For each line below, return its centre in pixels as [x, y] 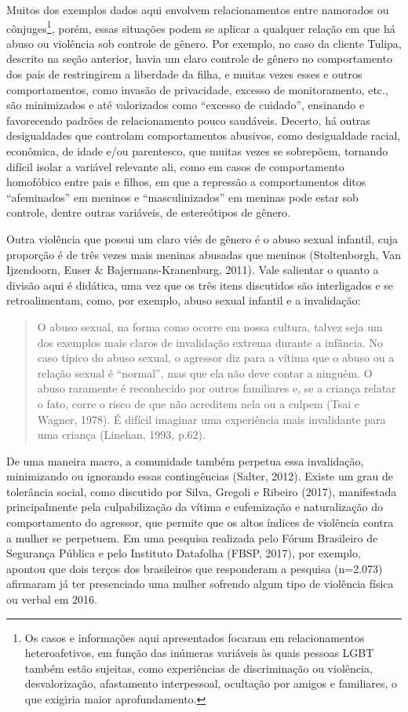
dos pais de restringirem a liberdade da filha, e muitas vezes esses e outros [184, 74]
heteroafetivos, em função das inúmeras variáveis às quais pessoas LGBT [199, 653]
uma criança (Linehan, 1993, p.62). [121, 435]
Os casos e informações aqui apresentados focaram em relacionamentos [195, 637]
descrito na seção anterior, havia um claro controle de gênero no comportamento [199, 58]
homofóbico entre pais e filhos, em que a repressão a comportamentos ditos [186, 182]
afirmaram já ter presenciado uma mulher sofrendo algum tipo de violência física [200, 584]
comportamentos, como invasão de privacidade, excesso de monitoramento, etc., [197, 89]
